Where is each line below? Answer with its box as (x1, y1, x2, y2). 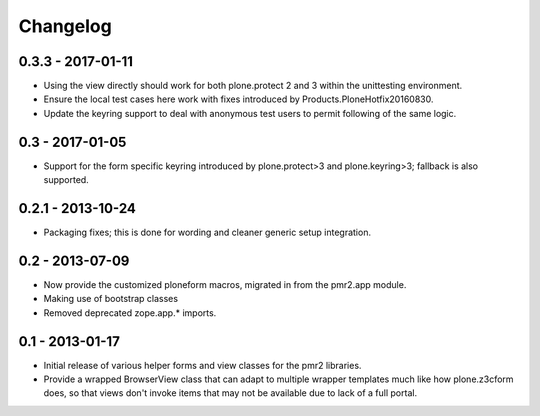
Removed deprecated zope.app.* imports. (43, 306, 217, 319)
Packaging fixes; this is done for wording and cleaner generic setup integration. (43, 226, 372, 239)
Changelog (18, 15, 112, 37)
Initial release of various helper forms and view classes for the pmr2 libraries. (43, 359, 362, 371)
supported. (43, 174, 89, 186)
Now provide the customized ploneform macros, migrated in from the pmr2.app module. (43, 278, 407, 290)
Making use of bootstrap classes (43, 293, 179, 305)
